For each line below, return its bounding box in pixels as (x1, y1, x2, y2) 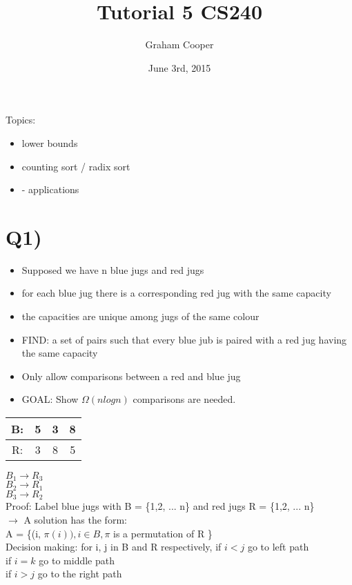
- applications (21, 182, 79, 197)
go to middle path (39, 553, 115, 567)
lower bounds (21, 135, 78, 150)
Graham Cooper (145, 37, 214, 52)
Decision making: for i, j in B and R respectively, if (6, 539, 222, 554)
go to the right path (37, 566, 122, 581)
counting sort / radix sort (21, 159, 130, 173)
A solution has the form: (23, 512, 127, 526)
